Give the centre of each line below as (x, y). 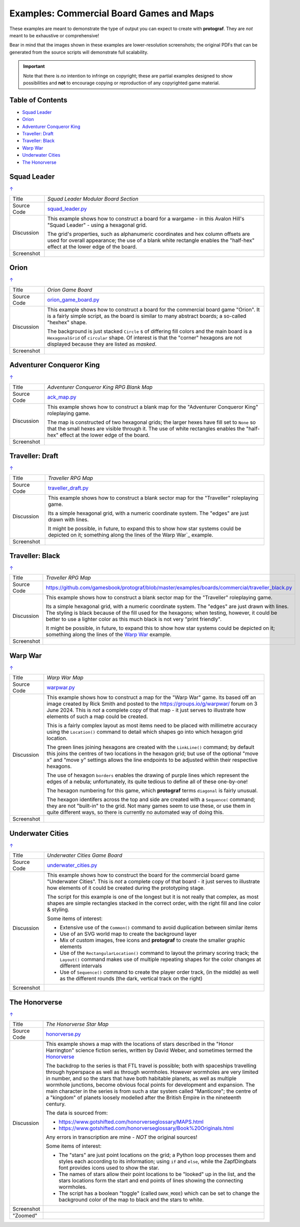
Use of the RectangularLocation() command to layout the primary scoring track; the (159, 953)
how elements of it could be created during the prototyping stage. (126, 888)
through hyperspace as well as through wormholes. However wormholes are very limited (152, 1072)
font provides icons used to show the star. (109, 1168)
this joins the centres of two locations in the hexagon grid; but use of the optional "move (152, 754)
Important (34, 66)
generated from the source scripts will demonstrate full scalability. (79, 52)
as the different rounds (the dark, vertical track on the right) (131, 979)
